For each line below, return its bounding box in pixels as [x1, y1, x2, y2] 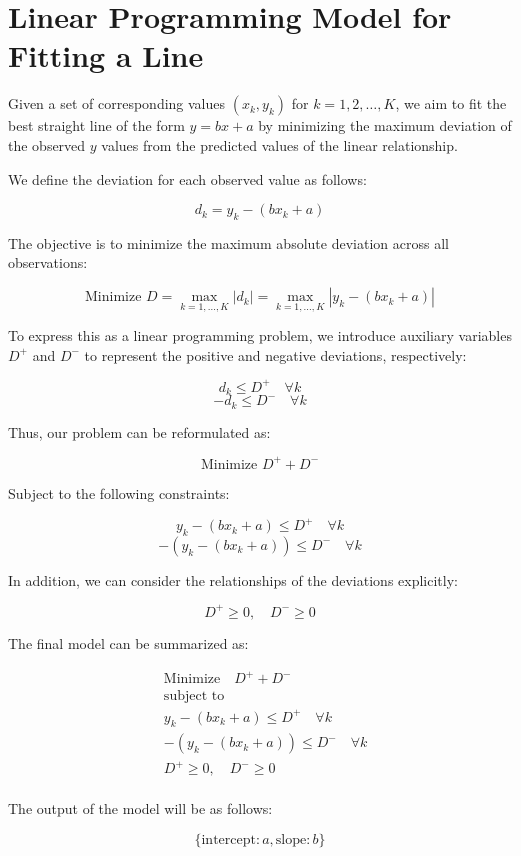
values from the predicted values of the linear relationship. [101, 134, 458, 155]
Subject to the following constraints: [8, 482, 230, 503]
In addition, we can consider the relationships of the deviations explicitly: [8, 569, 458, 590]
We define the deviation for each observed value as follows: [8, 168, 367, 189]
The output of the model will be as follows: [8, 798, 273, 819]
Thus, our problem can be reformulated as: [8, 421, 271, 442]
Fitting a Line [8, 35, 204, 76]
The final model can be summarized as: [8, 632, 249, 653]
